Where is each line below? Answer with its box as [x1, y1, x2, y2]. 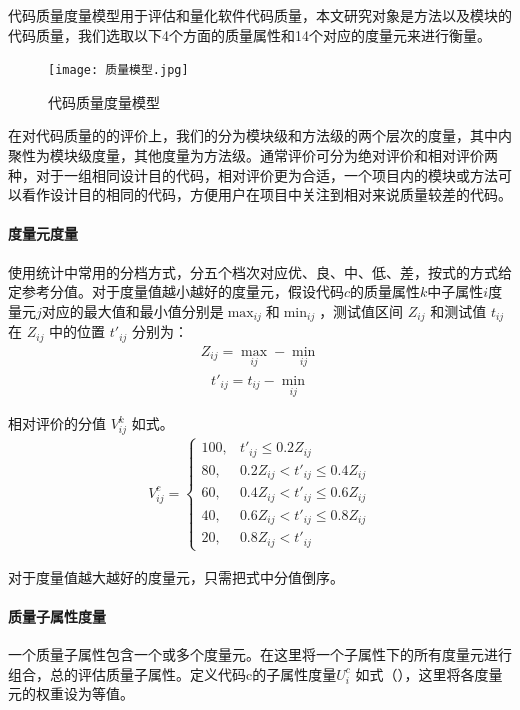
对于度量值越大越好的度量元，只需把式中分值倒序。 [8, 566, 344, 587]
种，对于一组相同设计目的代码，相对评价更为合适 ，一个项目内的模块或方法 [8, 164, 498, 185]
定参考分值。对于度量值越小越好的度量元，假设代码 [8, 281, 344, 302]
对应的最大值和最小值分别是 [41, 300, 224, 321]
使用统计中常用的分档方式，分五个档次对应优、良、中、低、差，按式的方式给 [8, 261, 512, 282]
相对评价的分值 [8, 413, 106, 434]
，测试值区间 [319, 300, 404, 321]
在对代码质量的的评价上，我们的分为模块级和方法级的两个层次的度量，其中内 [8, 125, 512, 146]
